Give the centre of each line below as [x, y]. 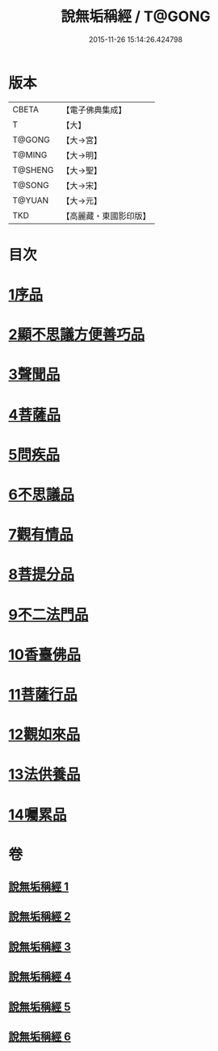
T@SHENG [33, 170]
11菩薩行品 [43, 694]
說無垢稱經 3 [40, 946]
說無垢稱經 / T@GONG [136, 17]
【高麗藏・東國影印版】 [106, 216]
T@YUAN [31, 200]
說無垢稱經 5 [40, 1007]
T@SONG [31, 185]
